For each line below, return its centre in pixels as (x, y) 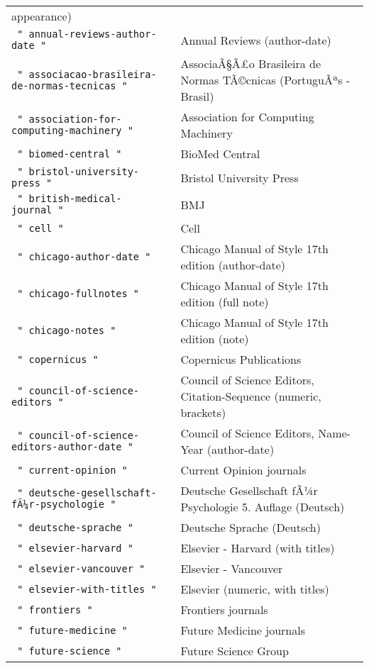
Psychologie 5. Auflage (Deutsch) (263, 507)
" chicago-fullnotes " (78, 294)
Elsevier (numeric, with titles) (255, 589)
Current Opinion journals (243, 470)
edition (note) (215, 339)
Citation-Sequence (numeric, (251, 396)
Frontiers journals (224, 609)
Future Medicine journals (243, 630)
